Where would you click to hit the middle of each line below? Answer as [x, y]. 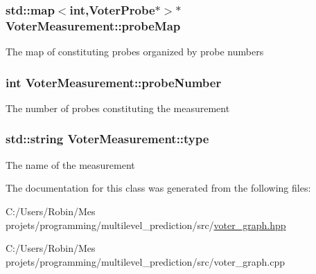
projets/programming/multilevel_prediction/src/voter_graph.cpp [145, 261]
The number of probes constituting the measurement [118, 108]
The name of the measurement [70, 164]
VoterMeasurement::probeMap [93, 25]
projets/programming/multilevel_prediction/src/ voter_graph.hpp [146, 225]
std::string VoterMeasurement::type [107, 139]
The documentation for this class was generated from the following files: [158, 188]
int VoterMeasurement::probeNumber [114, 82]
